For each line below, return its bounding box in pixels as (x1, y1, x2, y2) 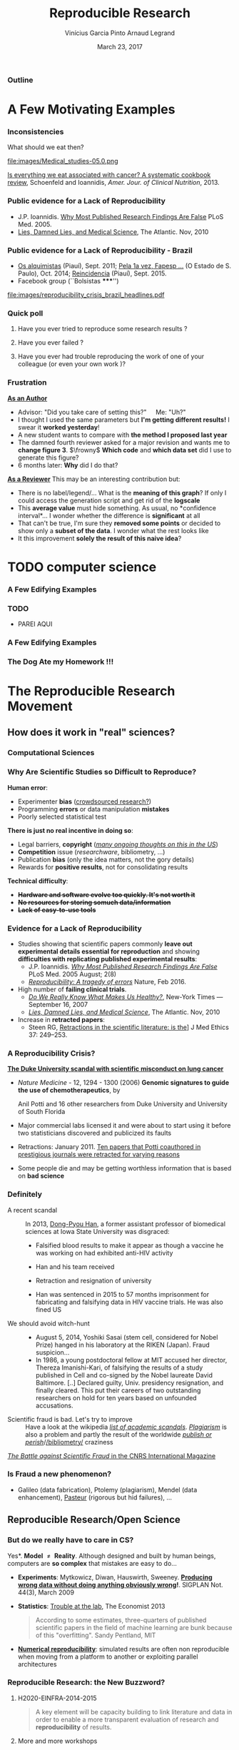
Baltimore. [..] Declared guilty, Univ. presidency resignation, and (35, 1378, 223, 1387)
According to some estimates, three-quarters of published (35, 1615, 207, 1624)
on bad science (17, 1172, 65, 1180)
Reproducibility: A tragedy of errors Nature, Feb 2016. (28, 977, 187, 986)
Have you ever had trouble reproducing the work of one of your (17, 352, 205, 361)
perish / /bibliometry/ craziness (25, 1437, 113, 1446)
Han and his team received (35, 1262, 115, 1271)
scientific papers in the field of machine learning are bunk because (35, 1623, 233, 1632)
